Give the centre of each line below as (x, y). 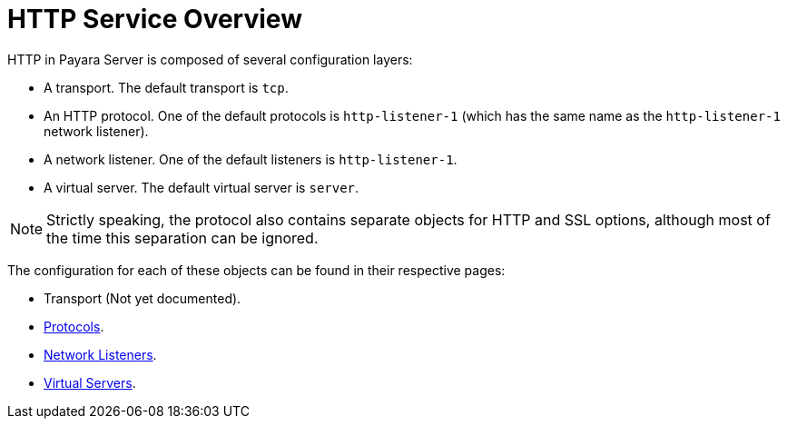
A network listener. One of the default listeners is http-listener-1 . (251, 159)
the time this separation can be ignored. (182, 238)
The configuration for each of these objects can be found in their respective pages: (256, 270)
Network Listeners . (100, 354)
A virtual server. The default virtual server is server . (202, 187)
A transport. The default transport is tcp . (166, 87)
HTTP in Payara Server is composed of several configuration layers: (210, 59)
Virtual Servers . (90, 382)
